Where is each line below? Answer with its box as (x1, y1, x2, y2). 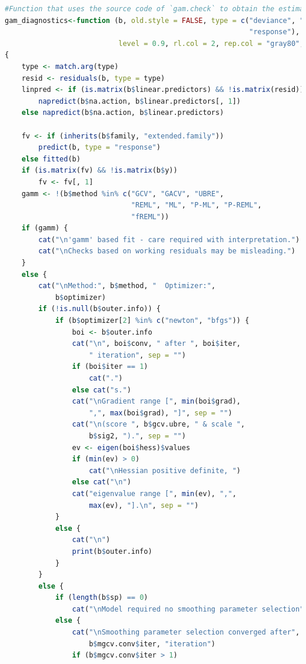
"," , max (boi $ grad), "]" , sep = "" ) (89, 408, 232, 417)
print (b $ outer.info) (72, 547, 152, 556)
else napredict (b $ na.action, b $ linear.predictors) (21, 108, 224, 117)
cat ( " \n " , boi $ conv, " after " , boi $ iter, (72, 339, 241, 348)
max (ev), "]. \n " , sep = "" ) (89, 501, 199, 510)
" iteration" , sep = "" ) (89, 351, 186, 359)
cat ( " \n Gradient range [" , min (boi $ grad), (72, 397, 241, 406)
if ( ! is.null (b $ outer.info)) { (38, 305, 161, 313)
